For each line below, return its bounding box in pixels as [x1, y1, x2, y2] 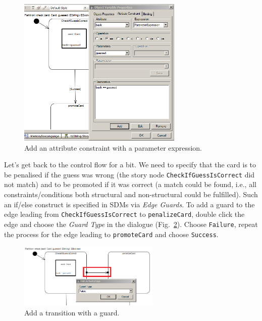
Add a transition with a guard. [24, 307, 120, 317]
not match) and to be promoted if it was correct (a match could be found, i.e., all [4, 179, 256, 190]
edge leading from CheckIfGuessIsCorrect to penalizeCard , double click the [4, 209, 245, 219]
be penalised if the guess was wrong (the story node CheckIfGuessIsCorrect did [4, 169, 255, 179]
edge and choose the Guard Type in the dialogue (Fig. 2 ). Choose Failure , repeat [4, 218, 258, 229]
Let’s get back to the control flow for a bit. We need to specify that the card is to [4, 159, 256, 170]
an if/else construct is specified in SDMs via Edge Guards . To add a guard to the [4, 199, 255, 209]
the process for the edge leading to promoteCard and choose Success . [4, 228, 219, 239]
